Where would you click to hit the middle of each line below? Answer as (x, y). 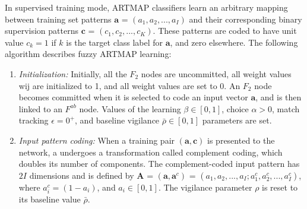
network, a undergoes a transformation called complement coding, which (151, 152)
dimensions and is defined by (82, 175)
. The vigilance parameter (205, 187)
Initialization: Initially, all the (73, 73)
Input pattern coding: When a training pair (97, 140)
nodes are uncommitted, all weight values (216, 73)
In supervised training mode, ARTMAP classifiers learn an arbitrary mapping (146, 7)
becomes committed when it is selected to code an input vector (133, 97)
